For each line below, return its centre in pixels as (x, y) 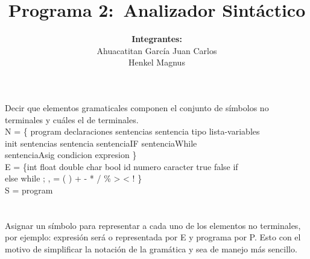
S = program (29, 190)
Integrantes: (157, 39)
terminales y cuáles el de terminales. (72, 119)
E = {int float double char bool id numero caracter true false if (122, 166)
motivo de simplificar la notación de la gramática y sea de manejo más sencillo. (151, 249)
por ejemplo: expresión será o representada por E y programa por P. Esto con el (153, 237)
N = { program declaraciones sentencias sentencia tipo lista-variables (132, 131)
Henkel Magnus (157, 62)
